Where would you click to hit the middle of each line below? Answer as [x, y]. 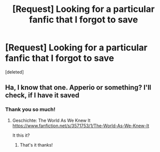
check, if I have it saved [42, 95]
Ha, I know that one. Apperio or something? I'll [78, 88]
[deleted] [14, 72]
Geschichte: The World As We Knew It [51, 120]
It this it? [21, 135]
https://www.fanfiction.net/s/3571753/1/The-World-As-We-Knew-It [81, 126]
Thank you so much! [30, 109]
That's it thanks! [36, 145]
